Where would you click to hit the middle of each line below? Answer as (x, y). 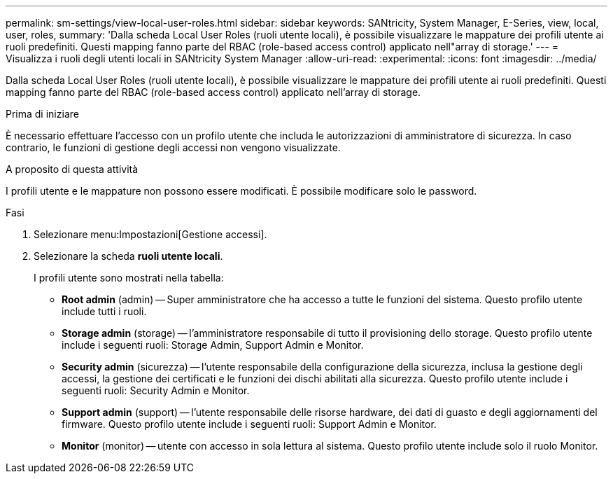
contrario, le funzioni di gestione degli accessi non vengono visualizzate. (173, 147)
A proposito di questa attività (72, 169)
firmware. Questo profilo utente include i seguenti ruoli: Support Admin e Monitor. (249, 424)
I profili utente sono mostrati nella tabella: (129, 278)
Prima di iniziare (42, 114)
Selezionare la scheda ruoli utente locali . (128, 256)
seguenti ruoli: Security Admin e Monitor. (156, 390)
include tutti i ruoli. (104, 311)
